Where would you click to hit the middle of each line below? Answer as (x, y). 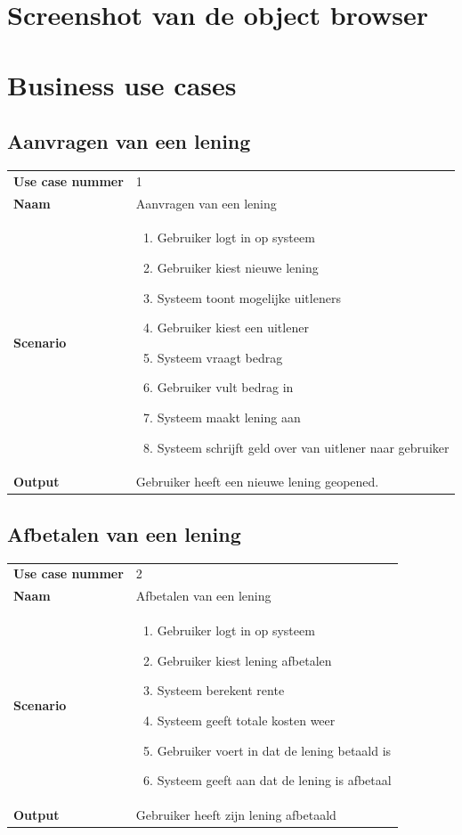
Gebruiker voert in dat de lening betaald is (274, 750)
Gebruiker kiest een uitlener (233, 327)
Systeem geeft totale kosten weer (246, 720)
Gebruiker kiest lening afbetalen (244, 660)
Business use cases (122, 84)
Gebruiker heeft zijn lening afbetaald (236, 814)
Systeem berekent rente (221, 690)
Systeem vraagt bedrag (220, 357)
